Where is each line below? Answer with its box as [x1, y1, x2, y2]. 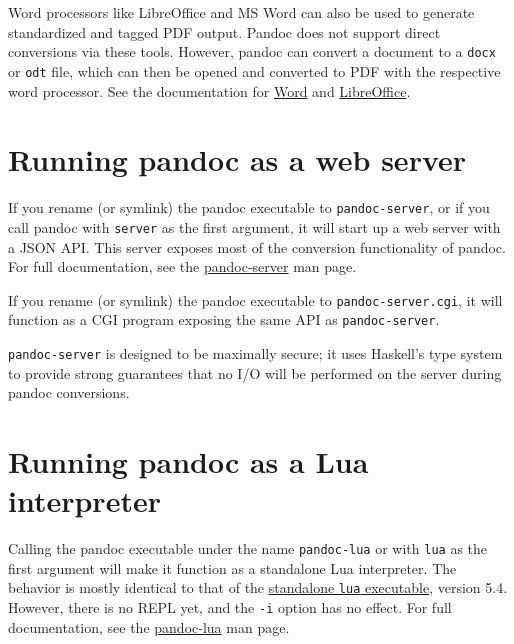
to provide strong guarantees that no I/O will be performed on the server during [8, 362, 502, 383]
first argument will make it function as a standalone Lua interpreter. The [8, 557, 457, 578]
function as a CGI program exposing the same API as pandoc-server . [8, 309, 440, 330]
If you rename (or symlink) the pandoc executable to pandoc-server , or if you [8, 197, 490, 218]
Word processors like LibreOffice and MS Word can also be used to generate [8, 2, 475, 22]
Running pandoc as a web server [8, 139, 467, 180]
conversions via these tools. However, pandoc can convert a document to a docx [8, 41, 496, 62]
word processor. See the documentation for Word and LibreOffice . [8, 80, 411, 101]
